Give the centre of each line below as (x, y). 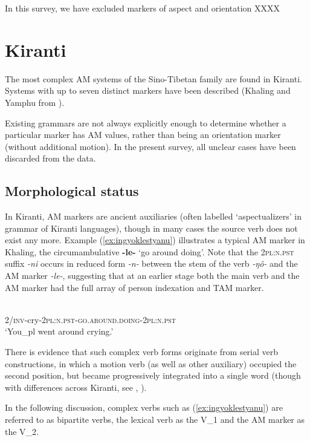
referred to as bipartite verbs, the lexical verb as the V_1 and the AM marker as (155, 419)
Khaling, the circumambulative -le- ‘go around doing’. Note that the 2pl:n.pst (150, 251)
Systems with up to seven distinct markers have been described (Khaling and (148, 90)
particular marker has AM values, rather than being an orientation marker (143, 135)
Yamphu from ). (35, 102)
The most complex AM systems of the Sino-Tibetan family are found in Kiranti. (153, 78)
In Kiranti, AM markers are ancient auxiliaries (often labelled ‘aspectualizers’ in (153, 216)
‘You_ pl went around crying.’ (59, 331)
